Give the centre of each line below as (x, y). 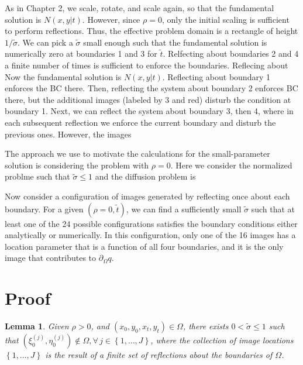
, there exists (206, 326)
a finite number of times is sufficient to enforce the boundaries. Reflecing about (147, 65)
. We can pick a (45, 42)
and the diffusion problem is (145, 176)
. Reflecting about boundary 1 (216, 76)
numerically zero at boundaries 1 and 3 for (81, 54)
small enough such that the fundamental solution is (175, 42)
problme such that (37, 176)
